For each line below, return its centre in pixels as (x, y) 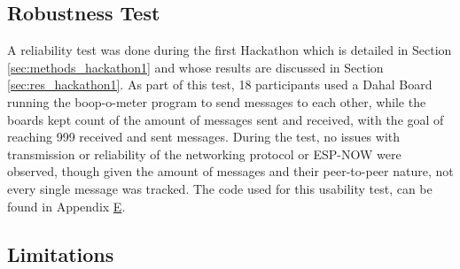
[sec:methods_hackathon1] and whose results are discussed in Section (195, 67)
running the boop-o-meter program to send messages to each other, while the (217, 101)
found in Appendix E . (66, 206)
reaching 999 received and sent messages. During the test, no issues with (204, 137)
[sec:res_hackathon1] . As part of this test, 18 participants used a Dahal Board (220, 85)
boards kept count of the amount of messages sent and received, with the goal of (226, 119)
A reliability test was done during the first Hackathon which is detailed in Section (230, 50)
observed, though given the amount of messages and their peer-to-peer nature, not (230, 171)
